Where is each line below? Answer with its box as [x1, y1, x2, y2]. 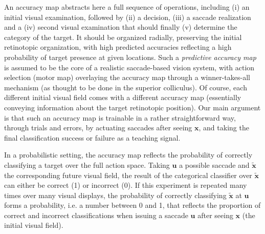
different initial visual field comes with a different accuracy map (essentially [4, 92, 241, 103]
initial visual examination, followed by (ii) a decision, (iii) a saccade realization [4, 11, 251, 22]
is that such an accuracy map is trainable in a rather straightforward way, [4, 112, 236, 123]
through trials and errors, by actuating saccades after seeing [4, 122, 192, 133]
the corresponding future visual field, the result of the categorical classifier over [4, 169, 252, 180]
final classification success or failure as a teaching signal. [4, 132, 181, 143]
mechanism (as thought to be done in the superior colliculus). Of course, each [4, 82, 247, 92]
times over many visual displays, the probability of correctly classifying [4, 189, 227, 200]
